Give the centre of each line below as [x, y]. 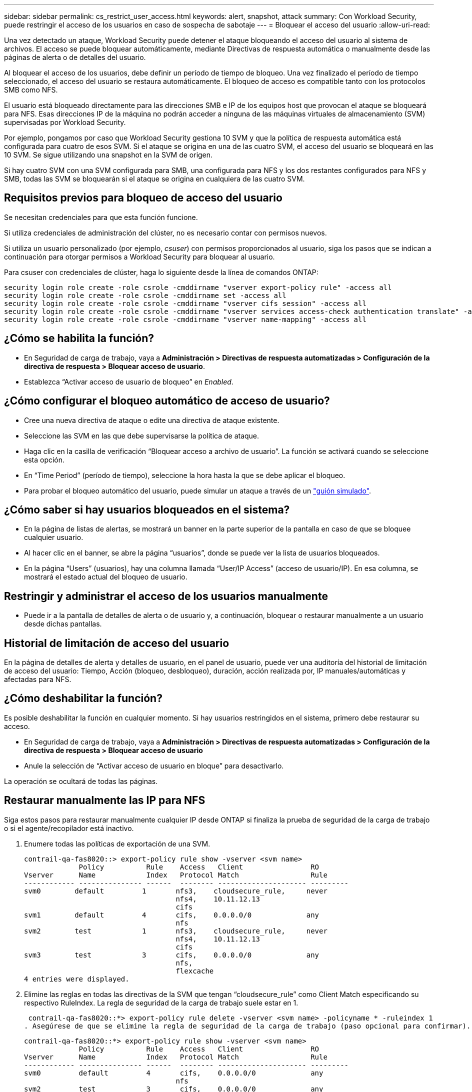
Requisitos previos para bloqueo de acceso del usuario [143, 198]
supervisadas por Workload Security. [65, 122]
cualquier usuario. [54, 537]
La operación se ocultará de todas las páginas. [81, 781]
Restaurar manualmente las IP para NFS [105, 800]
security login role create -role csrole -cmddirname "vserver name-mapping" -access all [185, 319]
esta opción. [44, 459]
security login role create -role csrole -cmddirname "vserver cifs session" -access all [185, 303]
